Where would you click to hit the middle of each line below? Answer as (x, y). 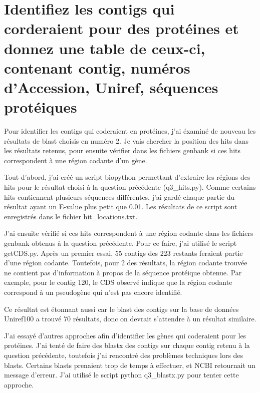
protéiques (41, 107)
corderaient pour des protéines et (121, 28)
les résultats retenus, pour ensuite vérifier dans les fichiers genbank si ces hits (122, 150)
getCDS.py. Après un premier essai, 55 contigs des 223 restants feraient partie (123, 253)
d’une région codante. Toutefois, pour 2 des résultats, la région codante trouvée (126, 263)
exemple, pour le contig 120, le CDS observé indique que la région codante (118, 282)
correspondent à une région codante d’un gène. (76, 160)
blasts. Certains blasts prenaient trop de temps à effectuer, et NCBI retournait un (130, 365)
